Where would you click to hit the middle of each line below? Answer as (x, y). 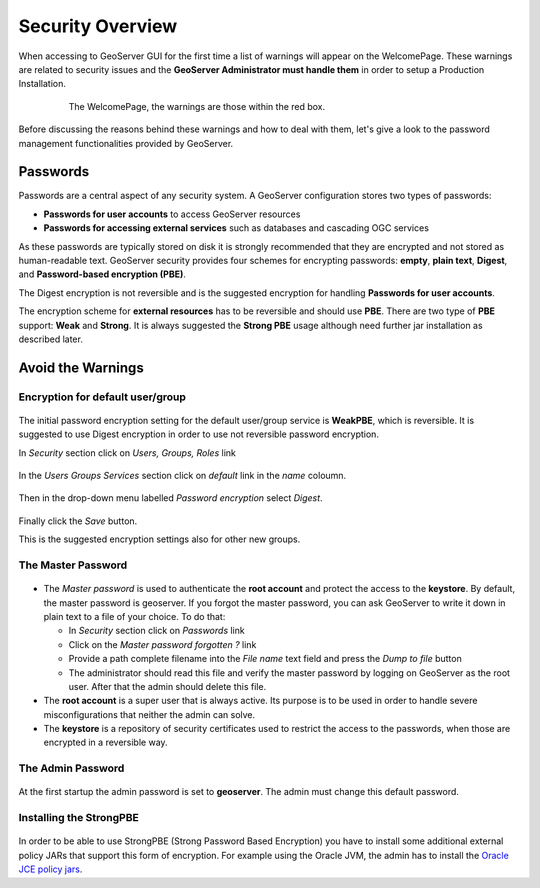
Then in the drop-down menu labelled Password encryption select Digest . (171, 498)
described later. (51, 339)
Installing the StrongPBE (78, 818)
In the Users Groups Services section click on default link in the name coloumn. (182, 476)
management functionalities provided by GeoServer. (126, 143)
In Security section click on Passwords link (156, 631)
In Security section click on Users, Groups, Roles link (127, 452)
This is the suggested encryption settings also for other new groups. (159, 539)
